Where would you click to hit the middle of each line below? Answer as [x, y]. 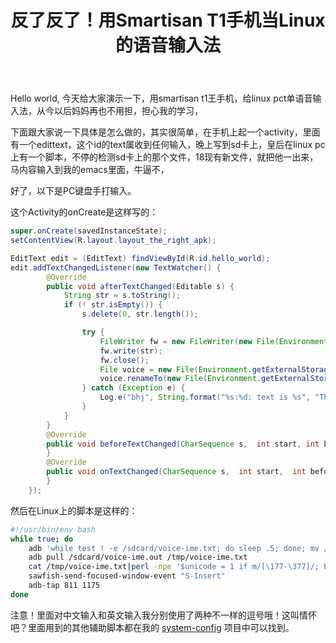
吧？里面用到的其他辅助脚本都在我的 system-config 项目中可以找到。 [152, 627]
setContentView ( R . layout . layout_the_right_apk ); [113, 241]
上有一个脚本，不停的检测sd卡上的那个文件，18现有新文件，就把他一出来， [164, 157]
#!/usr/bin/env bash [53, 529]
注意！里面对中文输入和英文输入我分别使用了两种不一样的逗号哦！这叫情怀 [163, 615]
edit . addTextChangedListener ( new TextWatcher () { [116, 267]
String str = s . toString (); [122, 296]
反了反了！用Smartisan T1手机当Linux [168, 20]
